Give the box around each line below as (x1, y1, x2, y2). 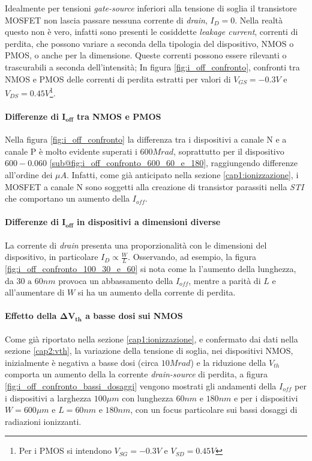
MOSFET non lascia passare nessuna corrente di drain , (5, 13, 208, 26)
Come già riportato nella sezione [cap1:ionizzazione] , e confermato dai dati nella (5, 332, 298, 345)
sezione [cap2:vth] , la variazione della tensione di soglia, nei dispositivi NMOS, (5, 344, 293, 357)
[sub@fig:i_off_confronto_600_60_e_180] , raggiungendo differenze (49, 156, 298, 169)
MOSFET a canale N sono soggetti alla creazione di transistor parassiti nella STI (5, 180, 304, 193)
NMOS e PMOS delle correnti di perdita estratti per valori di (5, 72, 231, 85)
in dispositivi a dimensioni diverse (77, 215, 221, 228)
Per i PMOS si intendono (19, 444, 112, 457)
